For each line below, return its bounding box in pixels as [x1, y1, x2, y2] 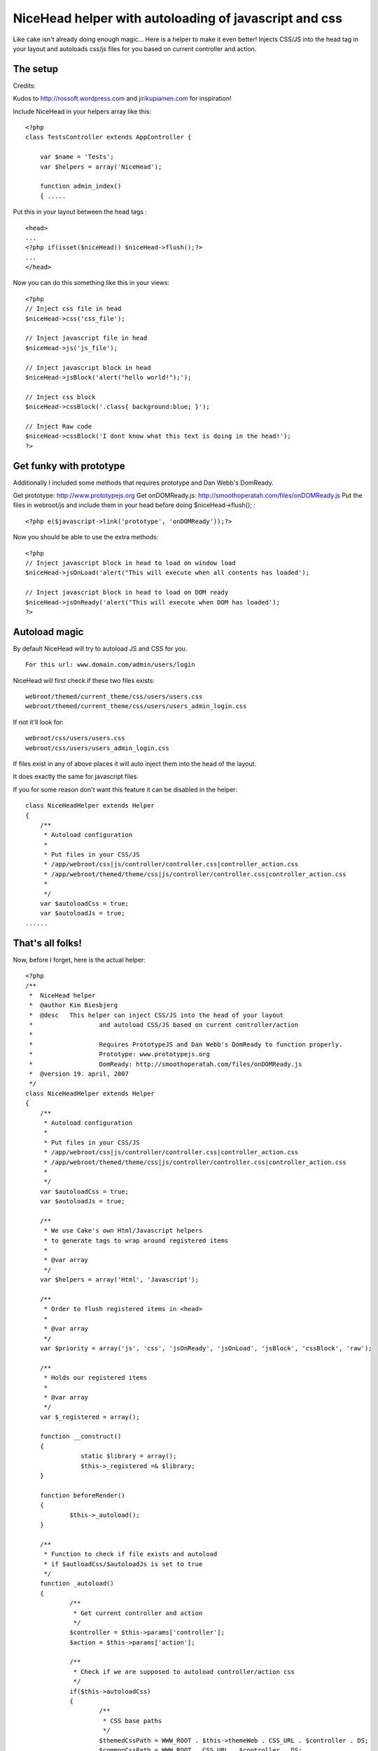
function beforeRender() [39, 1491, 125, 1499]
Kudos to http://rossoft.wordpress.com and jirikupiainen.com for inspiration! [13, 95, 232, 103]
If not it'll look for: [13, 718, 64, 726]
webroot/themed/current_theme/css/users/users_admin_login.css [25, 703, 247, 710]
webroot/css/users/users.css [25, 734, 125, 742]
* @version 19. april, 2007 [29, 1070, 129, 1078]
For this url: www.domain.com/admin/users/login [25, 660, 195, 669]
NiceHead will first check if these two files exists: [13, 676, 155, 684]
